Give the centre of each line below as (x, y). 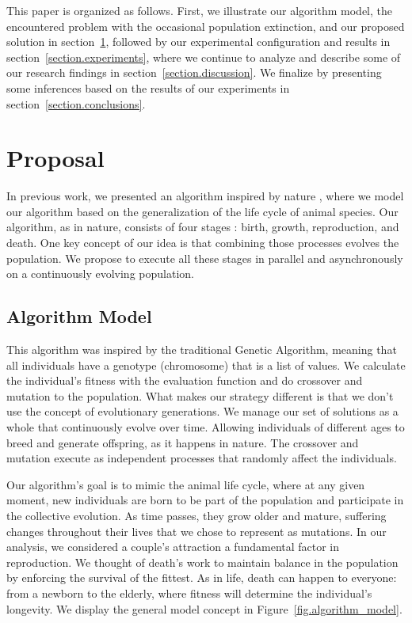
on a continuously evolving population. (100, 274)
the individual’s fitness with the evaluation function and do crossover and (185, 380)
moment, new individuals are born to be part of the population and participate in (205, 500)
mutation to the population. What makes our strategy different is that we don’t (200, 395)
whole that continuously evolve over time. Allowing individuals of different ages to (206, 427)
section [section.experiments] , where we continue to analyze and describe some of (204, 57)
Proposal (55, 158)
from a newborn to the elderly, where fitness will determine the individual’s (189, 593)
